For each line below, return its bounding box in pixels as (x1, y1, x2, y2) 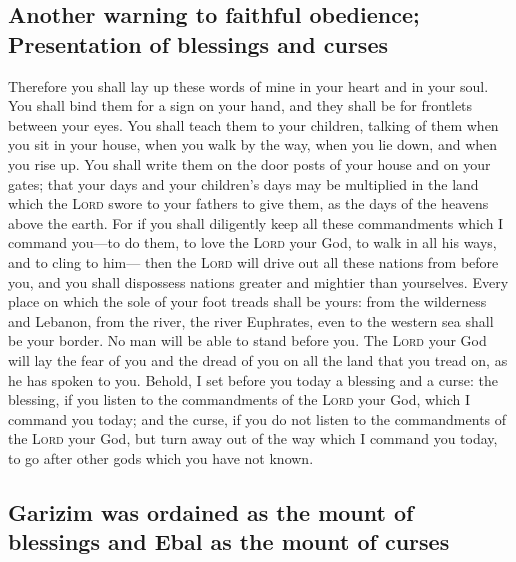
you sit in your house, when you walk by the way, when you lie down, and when (8, 134, 498, 155)
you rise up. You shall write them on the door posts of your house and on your (8, 153, 491, 174)
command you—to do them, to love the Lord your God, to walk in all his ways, (8, 232, 497, 253)
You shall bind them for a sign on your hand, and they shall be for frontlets (8, 95, 473, 116)
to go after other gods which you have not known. (8, 447, 314, 468)
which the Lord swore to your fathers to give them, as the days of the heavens (8, 193, 489, 214)
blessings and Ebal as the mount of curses (8, 526, 450, 557)
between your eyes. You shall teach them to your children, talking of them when (8, 114, 499, 135)
